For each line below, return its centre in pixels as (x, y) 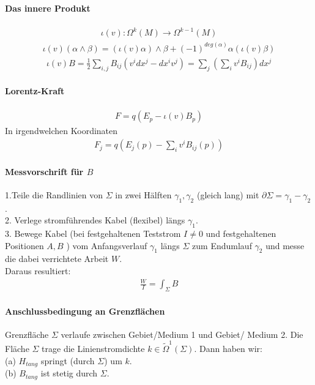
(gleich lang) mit (228, 194)
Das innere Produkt (48, 8)
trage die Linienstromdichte (93, 349)
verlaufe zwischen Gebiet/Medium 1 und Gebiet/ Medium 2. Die (182, 334)
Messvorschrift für (44, 171)
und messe (285, 245)
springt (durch (68, 360)
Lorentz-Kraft (35, 91)
